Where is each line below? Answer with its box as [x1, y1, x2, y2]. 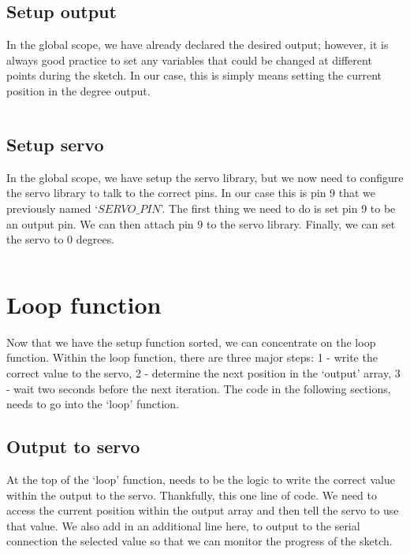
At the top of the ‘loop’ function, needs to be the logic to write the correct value [6, 471, 395, 488]
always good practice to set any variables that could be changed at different [6, 51, 372, 68]
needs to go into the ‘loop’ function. [6, 396, 180, 412]
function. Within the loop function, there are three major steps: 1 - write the [6, 349, 378, 366]
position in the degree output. [6, 82, 151, 99]
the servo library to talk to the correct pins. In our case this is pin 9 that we [6, 184, 376, 201]
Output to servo [6, 434, 140, 459]
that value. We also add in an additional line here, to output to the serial [6, 517, 360, 534]
